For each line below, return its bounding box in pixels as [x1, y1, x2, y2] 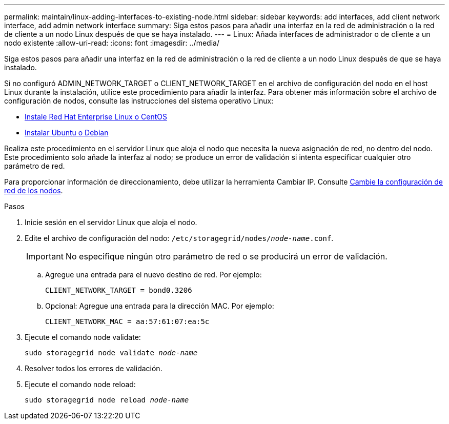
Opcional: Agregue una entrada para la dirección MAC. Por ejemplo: [45, 301, 274, 310]
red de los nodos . [4, 186, 63, 195]
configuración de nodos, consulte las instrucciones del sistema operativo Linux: [4, 96, 274, 105]
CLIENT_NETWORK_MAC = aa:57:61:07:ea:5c [45, 317, 210, 326]
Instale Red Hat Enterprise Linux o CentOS [25, 112, 168, 121]
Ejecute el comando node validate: [25, 333, 141, 341]
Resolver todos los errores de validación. [25, 364, 162, 373]
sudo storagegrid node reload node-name [25, 396, 189, 404]
